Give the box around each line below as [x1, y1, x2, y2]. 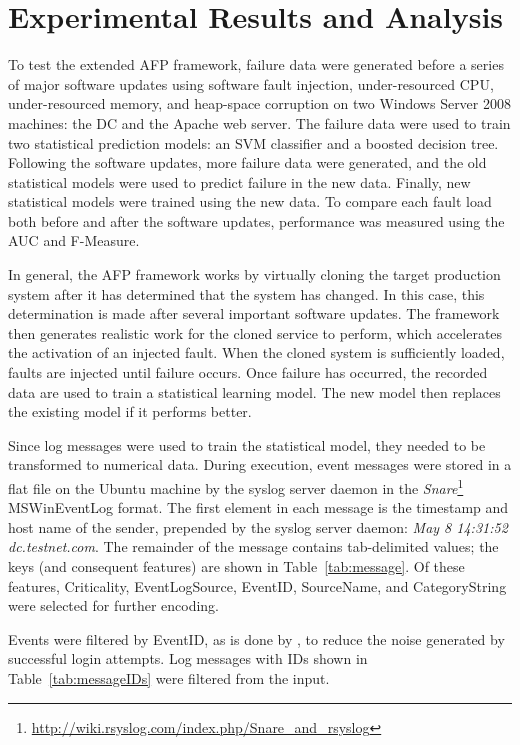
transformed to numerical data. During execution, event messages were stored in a [8, 454, 512, 475]
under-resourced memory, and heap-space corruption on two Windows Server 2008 [8, 93, 511, 114]
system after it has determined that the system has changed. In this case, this [8, 283, 485, 304]
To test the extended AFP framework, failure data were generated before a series [8, 54, 504, 75]
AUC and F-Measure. [8, 230, 140, 251]
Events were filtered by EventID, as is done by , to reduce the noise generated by [8, 628, 505, 649]
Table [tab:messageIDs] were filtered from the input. [8, 668, 330, 688]
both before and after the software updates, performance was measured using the [8, 210, 505, 231]
